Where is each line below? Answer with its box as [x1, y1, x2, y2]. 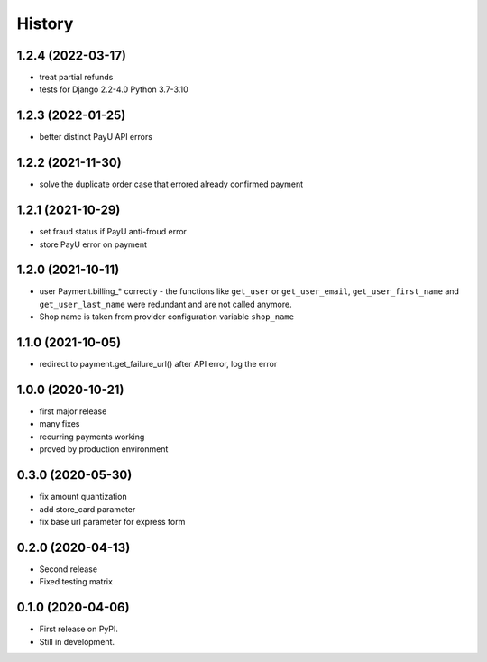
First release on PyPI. [39, 623, 119, 635]
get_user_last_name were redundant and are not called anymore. [39, 299, 292, 309]
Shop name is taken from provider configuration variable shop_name [39, 311, 295, 322]
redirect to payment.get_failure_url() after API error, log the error [39, 359, 278, 370]
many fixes [39, 418, 80, 429]
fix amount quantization [39, 492, 127, 502]
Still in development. [39, 636, 115, 647]
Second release [39, 564, 98, 575]
